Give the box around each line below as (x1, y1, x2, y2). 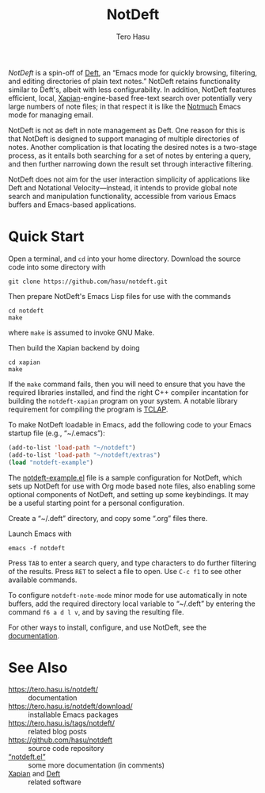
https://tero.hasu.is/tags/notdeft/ (8, 718, 115, 728)
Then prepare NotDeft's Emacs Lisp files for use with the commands (8, 291, 232, 301)
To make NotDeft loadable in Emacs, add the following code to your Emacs (8, 419, 252, 429)
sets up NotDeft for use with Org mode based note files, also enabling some (8, 481, 256, 491)
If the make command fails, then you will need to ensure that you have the (8, 379, 246, 389)
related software (28, 777, 81, 787)
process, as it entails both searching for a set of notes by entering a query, (8, 151, 252, 160)
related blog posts (28, 727, 87, 737)
